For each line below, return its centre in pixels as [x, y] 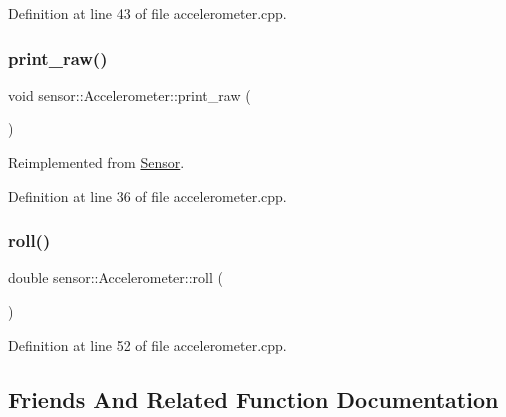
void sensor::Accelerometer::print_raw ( [129, 94]
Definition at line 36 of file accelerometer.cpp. [147, 195]
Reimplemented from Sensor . [96, 162]
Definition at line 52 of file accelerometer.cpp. [147, 344]
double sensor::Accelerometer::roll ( [115, 277]
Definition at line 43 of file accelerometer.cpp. [147, 13]
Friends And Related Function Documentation [253, 398]
